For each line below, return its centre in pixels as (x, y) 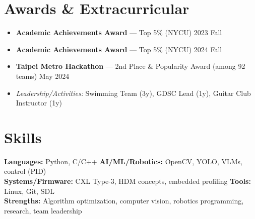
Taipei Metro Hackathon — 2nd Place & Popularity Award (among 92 (131, 66)
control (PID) (25, 171)
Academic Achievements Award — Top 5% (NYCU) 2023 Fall (119, 32)
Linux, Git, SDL (29, 191)
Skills (23, 137)
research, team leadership (43, 210)
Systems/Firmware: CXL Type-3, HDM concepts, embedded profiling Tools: (127, 181)
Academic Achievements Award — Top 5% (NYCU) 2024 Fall (119, 49)
